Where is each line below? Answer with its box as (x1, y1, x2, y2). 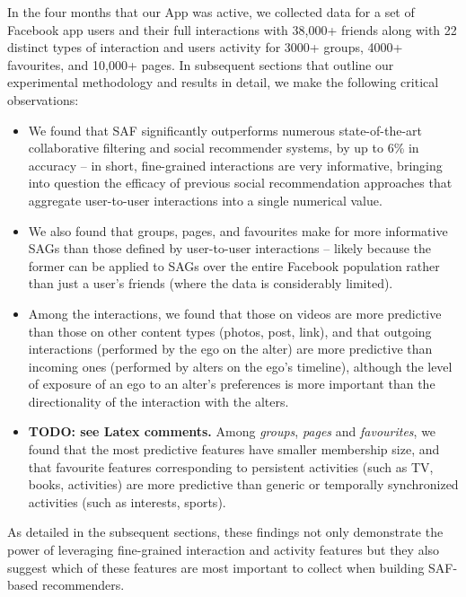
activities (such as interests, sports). (28, 492, 226, 511)
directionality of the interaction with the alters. (28, 391, 289, 410)
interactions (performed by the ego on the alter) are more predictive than (28, 339, 433, 358)
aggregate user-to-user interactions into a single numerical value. (28, 190, 382, 209)
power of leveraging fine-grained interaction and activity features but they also (7, 540, 440, 559)
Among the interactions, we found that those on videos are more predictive (28, 303, 442, 322)
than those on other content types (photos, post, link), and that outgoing (28, 321, 432, 340)
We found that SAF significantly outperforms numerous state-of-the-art (28, 120, 422, 139)
